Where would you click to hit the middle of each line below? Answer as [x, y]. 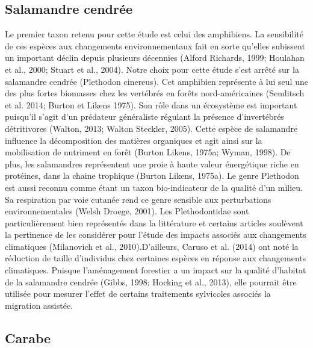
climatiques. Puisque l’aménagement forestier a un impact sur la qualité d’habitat [156, 270]
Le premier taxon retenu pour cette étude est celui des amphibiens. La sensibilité [154, 34]
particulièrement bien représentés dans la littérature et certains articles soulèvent [154, 222]
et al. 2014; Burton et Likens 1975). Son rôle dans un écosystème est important [151, 104]
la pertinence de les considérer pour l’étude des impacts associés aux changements [156, 235]
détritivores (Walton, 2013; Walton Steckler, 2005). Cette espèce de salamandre [151, 128]
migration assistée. [39, 305]
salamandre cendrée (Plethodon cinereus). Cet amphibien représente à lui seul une [156, 81]
